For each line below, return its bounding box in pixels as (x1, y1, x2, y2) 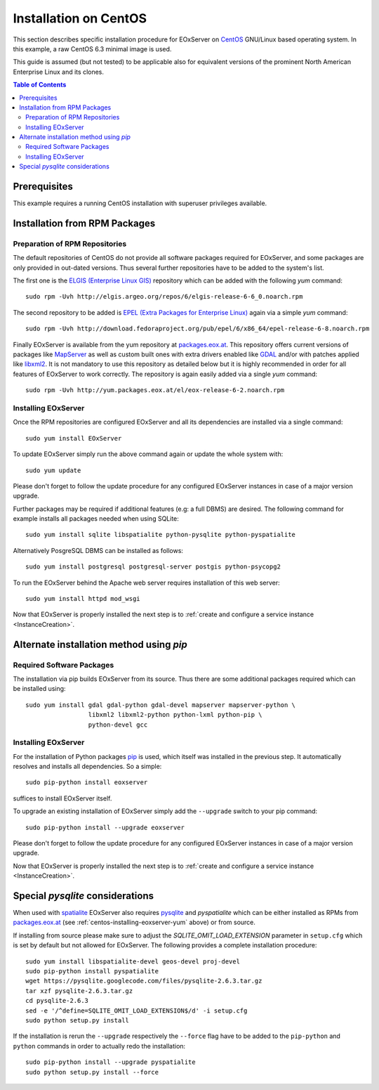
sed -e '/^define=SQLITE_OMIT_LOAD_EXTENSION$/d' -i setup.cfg (25, 1006, 248, 1015)
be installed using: (13, 685, 66, 693)
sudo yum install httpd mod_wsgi (25, 595, 140, 603)
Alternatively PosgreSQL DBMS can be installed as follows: (13, 546, 184, 554)
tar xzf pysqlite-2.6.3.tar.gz (25, 987, 133, 994)
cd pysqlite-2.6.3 (25, 997, 89, 1005)
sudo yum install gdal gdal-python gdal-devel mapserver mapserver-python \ (25, 701, 296, 709)
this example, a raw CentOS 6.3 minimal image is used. (13, 44, 172, 53)
